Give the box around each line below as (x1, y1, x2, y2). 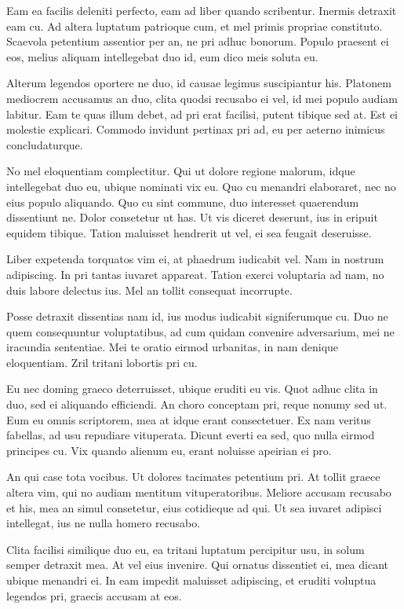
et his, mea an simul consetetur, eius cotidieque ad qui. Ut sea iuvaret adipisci (6, 499, 382, 515)
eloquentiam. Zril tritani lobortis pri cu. (6, 354, 198, 370)
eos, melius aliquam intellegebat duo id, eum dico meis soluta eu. (6, 48, 318, 64)
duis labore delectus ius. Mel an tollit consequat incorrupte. (6, 281, 293, 298)
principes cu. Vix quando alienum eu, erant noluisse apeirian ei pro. (6, 442, 332, 458)
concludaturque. (6, 136, 83, 152)
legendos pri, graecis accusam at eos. (6, 587, 182, 603)
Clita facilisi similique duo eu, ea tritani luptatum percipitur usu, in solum (6, 541, 365, 557)
